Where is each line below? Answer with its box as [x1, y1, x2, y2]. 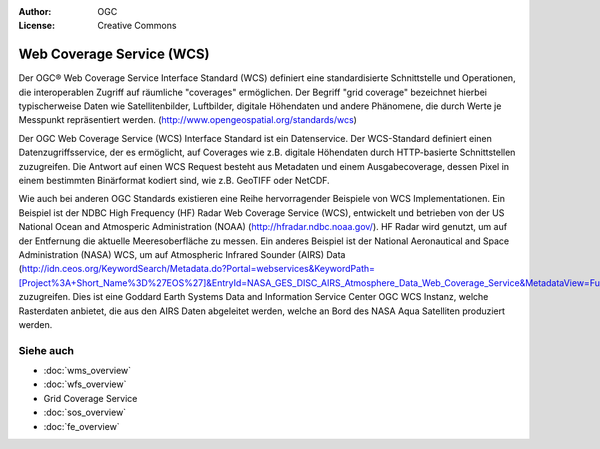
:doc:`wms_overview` [43, 365, 132, 377]
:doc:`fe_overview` [43, 420, 120, 432]
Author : [18, 6, 52, 17]
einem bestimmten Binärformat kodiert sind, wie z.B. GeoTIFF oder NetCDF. [18, 175, 330, 187]
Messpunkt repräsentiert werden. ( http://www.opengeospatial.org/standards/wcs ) [18, 114, 357, 126]
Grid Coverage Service [43, 392, 138, 404]
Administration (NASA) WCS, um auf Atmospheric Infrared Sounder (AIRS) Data [18, 248, 346, 260]
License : [18, 20, 55, 32]
